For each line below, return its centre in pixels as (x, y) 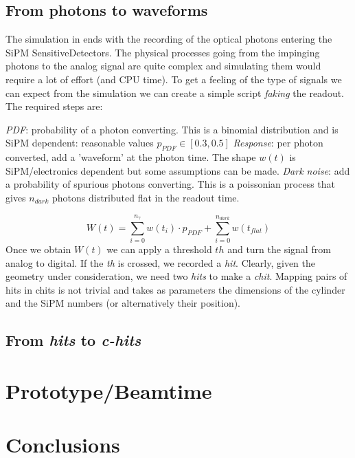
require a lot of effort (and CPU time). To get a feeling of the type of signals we (174, 79)
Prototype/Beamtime (109, 391)
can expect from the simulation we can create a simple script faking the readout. (175, 92)
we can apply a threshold (159, 249)
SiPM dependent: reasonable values (80, 143)
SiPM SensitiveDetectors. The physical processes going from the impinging (163, 52)
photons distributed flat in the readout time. (146, 197)
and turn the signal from (279, 249)
